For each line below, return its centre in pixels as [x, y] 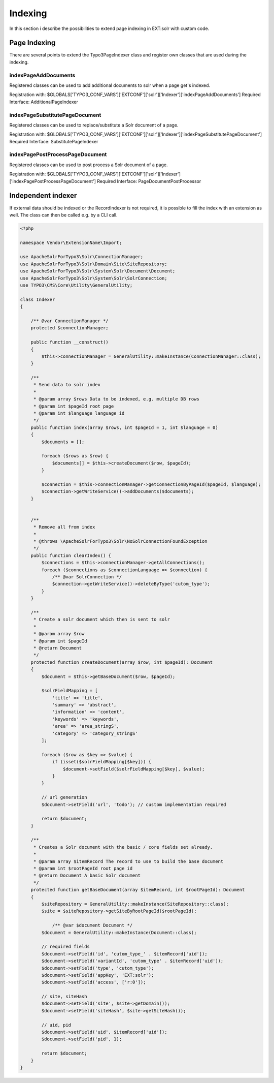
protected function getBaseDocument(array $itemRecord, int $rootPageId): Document [138, 890]
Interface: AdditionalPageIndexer [44, 102]
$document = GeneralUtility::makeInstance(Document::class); [119, 932]
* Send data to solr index [67, 385]
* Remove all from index [64, 527]
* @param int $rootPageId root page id [83, 869]
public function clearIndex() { [71, 555]
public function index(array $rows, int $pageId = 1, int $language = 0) [124, 427]
